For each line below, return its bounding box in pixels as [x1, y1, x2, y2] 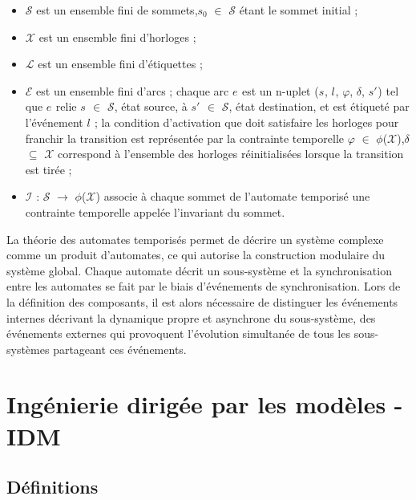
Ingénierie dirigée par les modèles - [6, 388, 403, 421]
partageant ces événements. [53, 340, 187, 357]
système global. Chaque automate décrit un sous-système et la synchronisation [6, 262, 392, 278]
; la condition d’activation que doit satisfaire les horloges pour [95, 113, 399, 130]
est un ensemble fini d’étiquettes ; [38, 55, 203, 72]
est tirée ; [25, 161, 72, 177]
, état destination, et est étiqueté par [228, 98, 410, 115]
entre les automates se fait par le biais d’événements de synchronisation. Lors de [6, 278, 401, 295]
